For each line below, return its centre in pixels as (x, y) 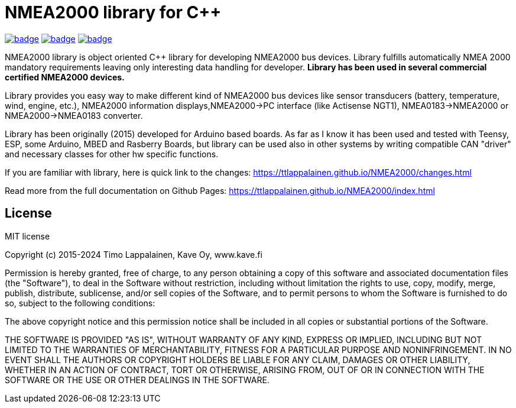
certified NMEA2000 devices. (65, 77)
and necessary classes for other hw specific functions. (112, 154)
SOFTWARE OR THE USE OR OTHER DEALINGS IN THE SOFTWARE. (137, 380)
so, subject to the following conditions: (80, 303)
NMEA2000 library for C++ (113, 12)
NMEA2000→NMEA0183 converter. (74, 115)
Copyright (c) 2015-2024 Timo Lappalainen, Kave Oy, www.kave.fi (134, 254)
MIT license (27, 236)
